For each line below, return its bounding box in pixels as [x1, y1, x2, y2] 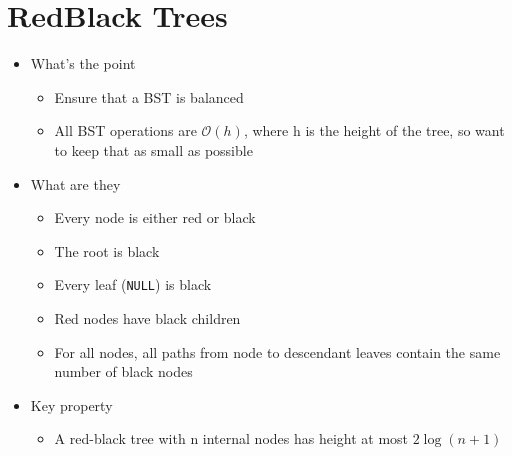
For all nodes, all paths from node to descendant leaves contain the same [54, 341, 501, 362]
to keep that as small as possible [54, 139, 253, 160]
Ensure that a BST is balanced [54, 86, 244, 107]
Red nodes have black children [54, 307, 241, 328]
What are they [30, 173, 121, 194]
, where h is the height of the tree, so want [243, 120, 505, 141]
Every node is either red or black [54, 207, 256, 228]
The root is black [54, 240, 160, 261]
